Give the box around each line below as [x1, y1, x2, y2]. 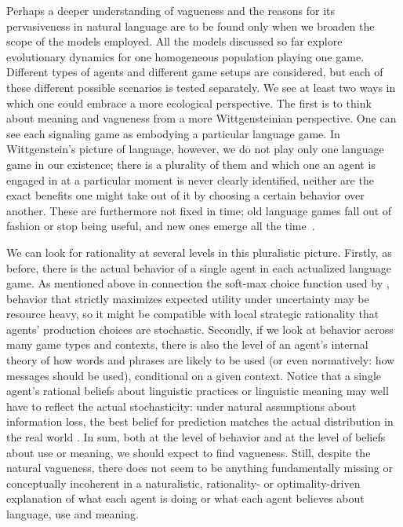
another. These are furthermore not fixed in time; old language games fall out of [6, 202, 392, 218]
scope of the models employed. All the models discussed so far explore [6, 33, 343, 49]
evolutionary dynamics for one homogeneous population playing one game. [6, 48, 365, 64]
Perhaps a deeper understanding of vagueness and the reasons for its [6, 2, 335, 18]
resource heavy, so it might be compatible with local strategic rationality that [6, 306, 379, 322]
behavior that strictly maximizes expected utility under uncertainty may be [6, 290, 369, 306]
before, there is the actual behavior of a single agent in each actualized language [6, 259, 392, 276]
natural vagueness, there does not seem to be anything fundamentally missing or [6, 459, 393, 476]
